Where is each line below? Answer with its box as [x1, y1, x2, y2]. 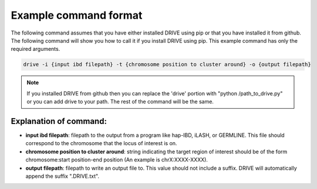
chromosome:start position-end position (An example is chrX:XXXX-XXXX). [25, 156, 208, 163]
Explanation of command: [11, 116, 107, 126]
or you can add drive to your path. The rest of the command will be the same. [26, 98, 214, 105]
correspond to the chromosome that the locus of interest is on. [25, 140, 177, 147]
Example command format [11, 9, 143, 22]
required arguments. [11, 46, 60, 53]
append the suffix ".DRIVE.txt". [25, 173, 100, 180]
